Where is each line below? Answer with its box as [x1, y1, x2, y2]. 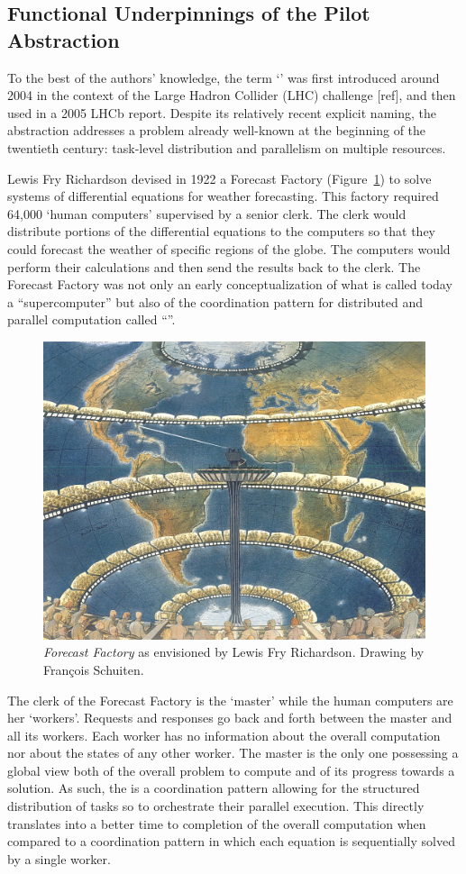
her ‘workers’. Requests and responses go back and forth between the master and [7, 708, 452, 727]
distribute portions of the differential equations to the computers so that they [7, 222, 436, 241]
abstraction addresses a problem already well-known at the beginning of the [7, 121, 426, 140]
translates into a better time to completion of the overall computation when [7, 814, 426, 833]
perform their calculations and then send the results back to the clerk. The [7, 257, 421, 276]
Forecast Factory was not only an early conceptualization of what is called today [7, 275, 452, 294]
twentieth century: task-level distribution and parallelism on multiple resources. [7, 138, 446, 157]
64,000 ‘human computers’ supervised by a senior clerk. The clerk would [7, 204, 407, 223]
